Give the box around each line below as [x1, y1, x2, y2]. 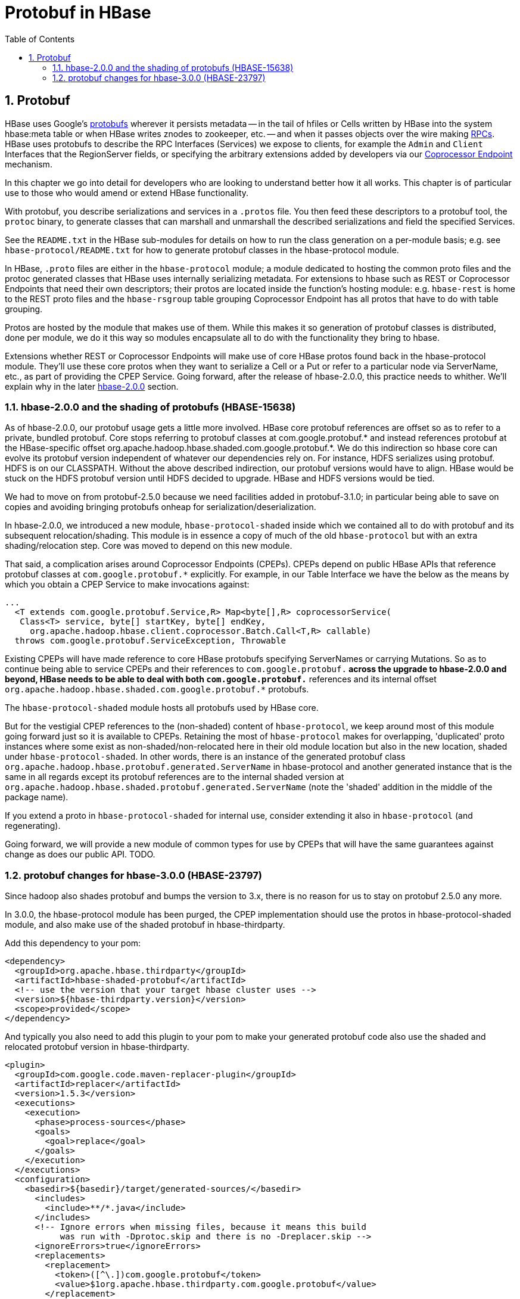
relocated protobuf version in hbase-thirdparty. [5, 1042, 189, 1052]
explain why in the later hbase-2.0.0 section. [5, 381, 179, 391]
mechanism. [5, 159, 52, 169]
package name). [5, 792, 68, 803]
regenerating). [5, 821, 61, 831]
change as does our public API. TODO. [5, 849, 155, 860]
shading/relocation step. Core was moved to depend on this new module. [5, 540, 292, 551]
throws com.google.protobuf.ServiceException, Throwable [14, 636, 287, 646]
